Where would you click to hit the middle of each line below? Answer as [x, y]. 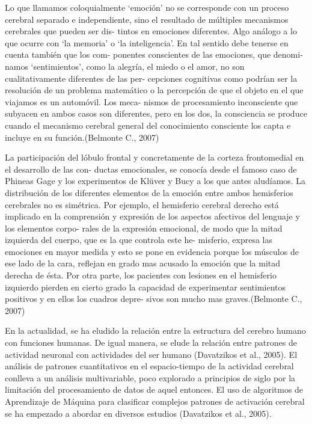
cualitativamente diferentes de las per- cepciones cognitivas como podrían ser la [151, 78]
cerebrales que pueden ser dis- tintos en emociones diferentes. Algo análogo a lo [151, 31]
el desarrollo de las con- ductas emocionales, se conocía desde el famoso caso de [151, 169]
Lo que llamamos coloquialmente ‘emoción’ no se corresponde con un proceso [147, 7]
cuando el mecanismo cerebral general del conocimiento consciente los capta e [148, 125]
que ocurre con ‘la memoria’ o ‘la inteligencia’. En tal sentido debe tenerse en [147, 42]
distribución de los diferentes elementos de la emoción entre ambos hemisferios [149, 192]
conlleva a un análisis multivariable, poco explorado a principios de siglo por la [150, 377]
